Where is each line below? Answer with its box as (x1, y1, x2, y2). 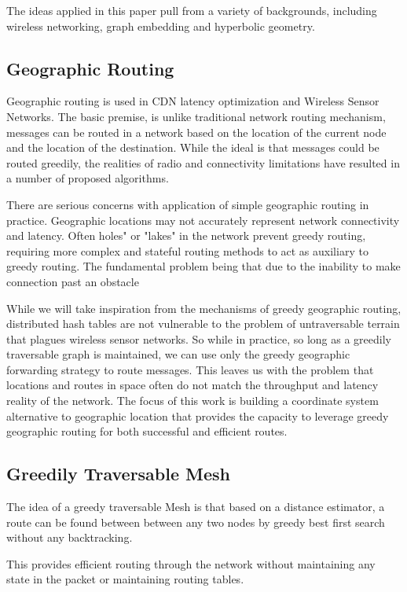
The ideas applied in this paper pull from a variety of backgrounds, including (6, 2, 377, 18)
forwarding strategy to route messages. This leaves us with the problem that (6, 361, 374, 377)
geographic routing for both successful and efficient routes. (6, 423, 288, 439)
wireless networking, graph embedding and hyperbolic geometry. (6, 17, 315, 34)
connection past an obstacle (6, 273, 139, 289)
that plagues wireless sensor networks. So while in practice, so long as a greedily (6, 330, 391, 347)
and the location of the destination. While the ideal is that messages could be (6, 139, 379, 156)
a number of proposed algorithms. (6, 170, 169, 186)
